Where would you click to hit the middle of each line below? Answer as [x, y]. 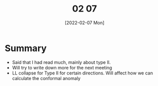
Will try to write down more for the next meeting [62, 67]
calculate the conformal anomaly [46, 78]
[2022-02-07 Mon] [85, 23]
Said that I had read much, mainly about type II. [61, 62]
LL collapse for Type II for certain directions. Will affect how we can [82, 73]
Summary [26, 48]
